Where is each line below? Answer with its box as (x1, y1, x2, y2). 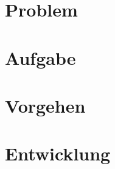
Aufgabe (5, 45, 76, 70)
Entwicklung (5, 141, 111, 166)
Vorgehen (5, 92, 86, 118)
